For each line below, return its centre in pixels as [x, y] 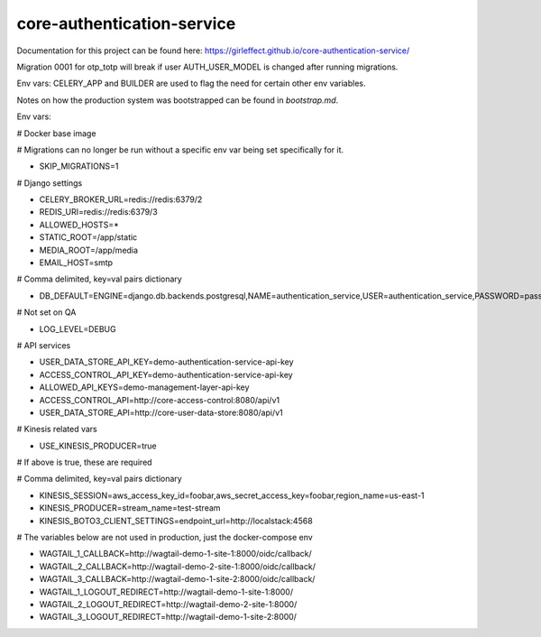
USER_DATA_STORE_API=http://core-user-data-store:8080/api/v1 [161, 412]
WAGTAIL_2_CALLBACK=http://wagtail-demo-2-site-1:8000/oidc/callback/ [177, 566]
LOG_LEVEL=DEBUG [78, 328]
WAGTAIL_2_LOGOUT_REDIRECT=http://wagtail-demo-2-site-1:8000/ [168, 604]
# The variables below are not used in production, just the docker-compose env [165, 538]
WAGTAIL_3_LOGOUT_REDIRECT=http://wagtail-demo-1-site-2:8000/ [168, 617]
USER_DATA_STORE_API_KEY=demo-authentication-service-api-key [166, 362]
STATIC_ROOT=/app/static [88, 237]
